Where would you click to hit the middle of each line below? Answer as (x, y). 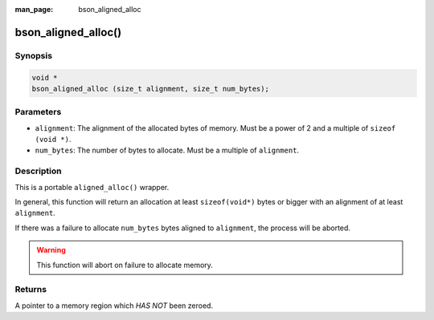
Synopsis (33, 55)
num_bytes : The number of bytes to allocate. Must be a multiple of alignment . (167, 150)
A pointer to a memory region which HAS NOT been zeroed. (114, 306)
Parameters (38, 112)
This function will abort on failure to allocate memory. (125, 265)
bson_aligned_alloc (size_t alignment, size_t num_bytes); (150, 89)
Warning (51, 250)
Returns (31, 290)
